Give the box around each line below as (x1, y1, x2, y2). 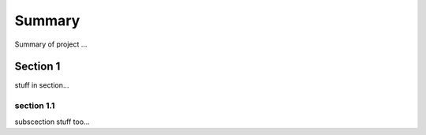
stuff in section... (14, 81, 69, 90)
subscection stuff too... (14, 117, 90, 126)
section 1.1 (14, 100, 55, 111)
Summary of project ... (14, 39, 88, 49)
